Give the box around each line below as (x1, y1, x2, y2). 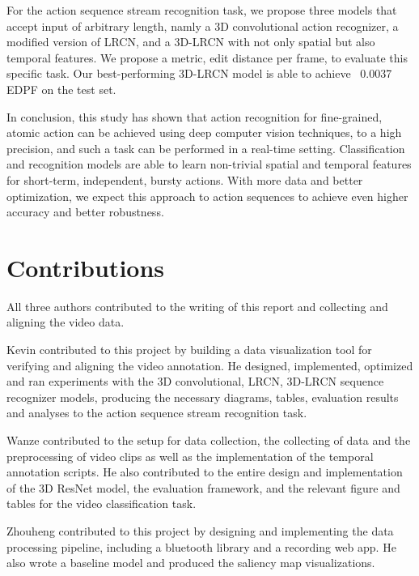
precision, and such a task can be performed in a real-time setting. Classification (6, 139, 405, 156)
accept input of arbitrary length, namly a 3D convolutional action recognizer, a (6, 17, 399, 34)
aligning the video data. (6, 314, 125, 331)
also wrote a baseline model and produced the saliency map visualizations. (6, 554, 375, 571)
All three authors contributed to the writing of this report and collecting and (6, 297, 388, 314)
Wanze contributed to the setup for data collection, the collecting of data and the (6, 432, 411, 448)
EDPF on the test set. (6, 80, 116, 97)
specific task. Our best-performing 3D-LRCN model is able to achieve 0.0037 (6, 65, 392, 82)
